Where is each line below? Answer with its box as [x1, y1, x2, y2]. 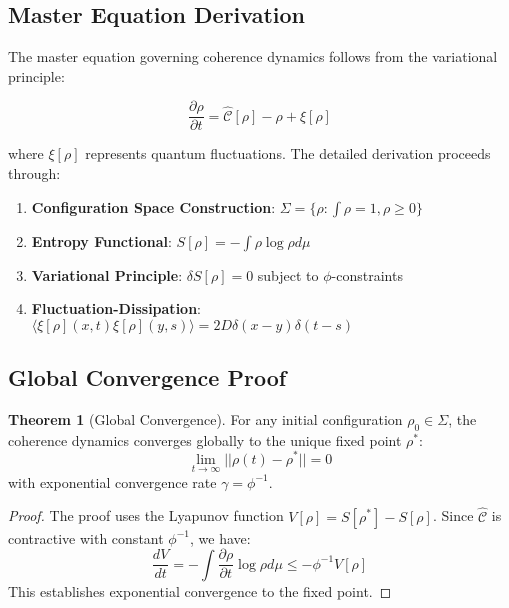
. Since [432, 505, 474, 526]
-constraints [331, 264, 403, 285]
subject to [257, 264, 319, 285]
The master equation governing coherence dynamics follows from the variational [8, 46, 498, 67]
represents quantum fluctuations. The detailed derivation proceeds [85, 143, 491, 164]
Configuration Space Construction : [31, 196, 276, 217]
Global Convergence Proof [8, 362, 287, 393]
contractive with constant [8, 527, 164, 548]
